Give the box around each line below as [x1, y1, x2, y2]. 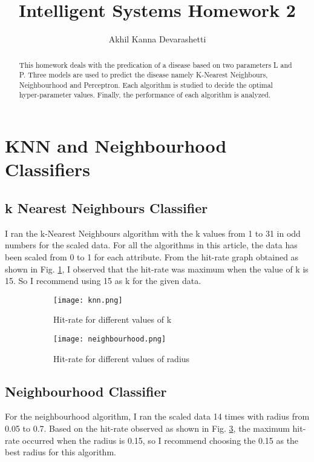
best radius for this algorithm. [5, 446, 116, 458]
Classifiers [5, 157, 90, 182]
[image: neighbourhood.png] [53, 334, 166, 343]
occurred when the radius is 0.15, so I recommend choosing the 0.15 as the [22, 434, 299, 446]
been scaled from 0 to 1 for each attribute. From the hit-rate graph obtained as [5, 250, 299, 263]
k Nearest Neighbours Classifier [5, 198, 208, 217]
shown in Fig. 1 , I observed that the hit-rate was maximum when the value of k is [5, 262, 309, 275]
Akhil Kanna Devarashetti [108, 33, 206, 45]
